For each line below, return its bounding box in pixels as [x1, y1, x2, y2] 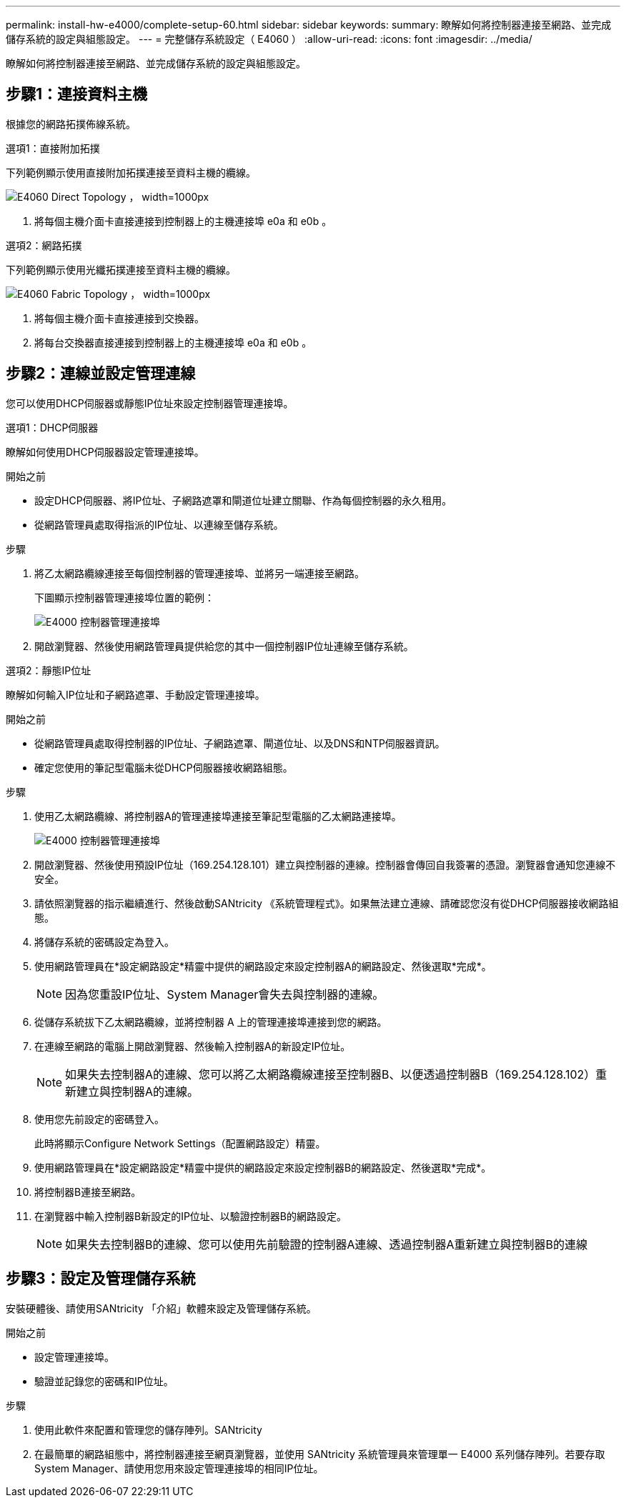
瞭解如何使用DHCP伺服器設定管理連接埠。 [6, 445, 204, 458]
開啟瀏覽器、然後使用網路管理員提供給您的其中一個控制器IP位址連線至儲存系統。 [34, 639, 414, 652]
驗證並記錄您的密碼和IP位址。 [34, 1374, 174, 1387]
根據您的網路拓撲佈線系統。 [6, 117, 136, 130]
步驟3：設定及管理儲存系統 [6, 1269, 196, 1288]
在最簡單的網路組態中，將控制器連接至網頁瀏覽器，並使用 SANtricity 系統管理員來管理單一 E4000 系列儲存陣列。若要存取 [34, 1447, 605, 1460]
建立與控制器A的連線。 [76, 1084, 199, 1099]
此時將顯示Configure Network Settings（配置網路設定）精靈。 [34, 1137, 326, 1149]
